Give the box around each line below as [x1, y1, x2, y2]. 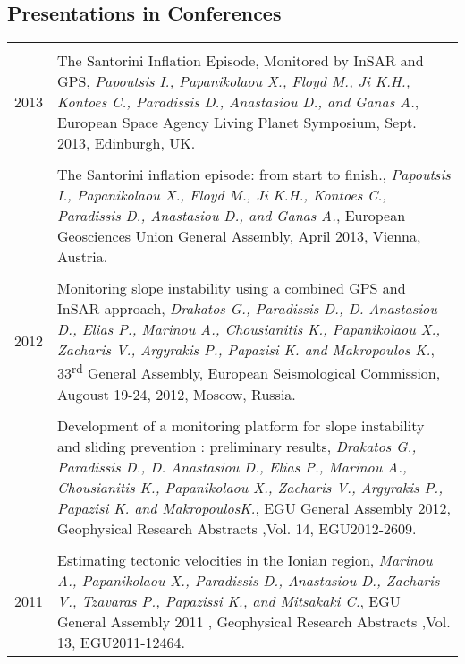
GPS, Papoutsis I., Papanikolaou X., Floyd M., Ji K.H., [57, 71, 410, 92]
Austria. [57, 246, 108, 268]
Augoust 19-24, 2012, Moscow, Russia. [57, 383, 296, 404]
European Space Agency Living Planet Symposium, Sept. [57, 112, 417, 133]
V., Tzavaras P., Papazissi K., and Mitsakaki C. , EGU [57, 590, 401, 611]
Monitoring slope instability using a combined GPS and [57, 277, 406, 299]
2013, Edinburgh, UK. [57, 132, 196, 154]
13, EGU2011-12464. [57, 631, 186, 652]
